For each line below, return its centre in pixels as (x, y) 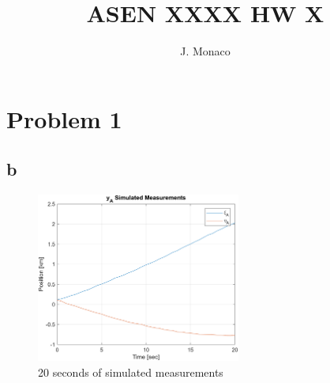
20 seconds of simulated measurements (131, 372)
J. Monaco (205, 51)
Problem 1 (64, 118)
